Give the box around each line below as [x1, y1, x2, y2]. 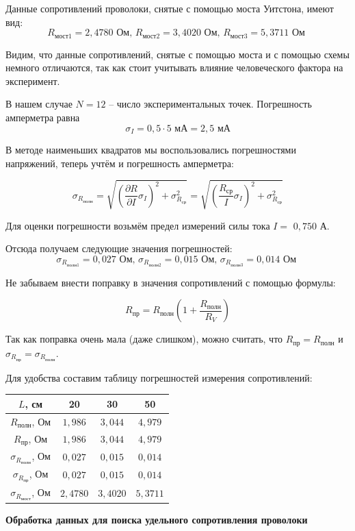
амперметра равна [5, 110, 80, 125]
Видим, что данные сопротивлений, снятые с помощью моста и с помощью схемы [5, 47, 350, 61]
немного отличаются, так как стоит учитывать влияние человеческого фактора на [5, 60, 343, 75]
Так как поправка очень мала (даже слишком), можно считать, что [5, 332, 283, 346]
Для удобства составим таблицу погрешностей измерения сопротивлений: [5, 370, 313, 384]
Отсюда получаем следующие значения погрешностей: [5, 241, 233, 256]
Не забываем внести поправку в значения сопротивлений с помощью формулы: [5, 275, 336, 289]
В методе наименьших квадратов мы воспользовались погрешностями [5, 143, 296, 157]
